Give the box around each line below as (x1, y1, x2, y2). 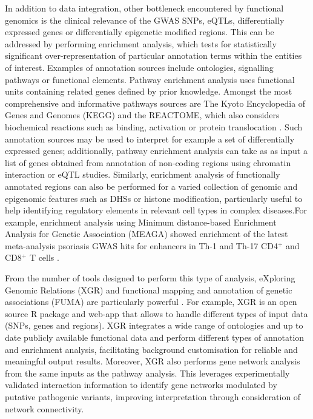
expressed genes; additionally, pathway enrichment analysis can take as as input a (5, 144, 308, 157)
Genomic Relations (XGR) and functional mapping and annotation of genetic (5, 283, 292, 296)
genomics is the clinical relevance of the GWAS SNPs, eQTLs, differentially (5, 13, 285, 26)
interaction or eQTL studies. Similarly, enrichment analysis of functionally (5, 168, 280, 181)
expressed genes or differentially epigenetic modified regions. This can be (5, 25, 274, 38)
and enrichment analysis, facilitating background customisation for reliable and (5, 343, 298, 355)
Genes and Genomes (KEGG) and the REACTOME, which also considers (5, 109, 280, 121)
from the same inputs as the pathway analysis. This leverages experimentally (5, 366, 290, 379)
